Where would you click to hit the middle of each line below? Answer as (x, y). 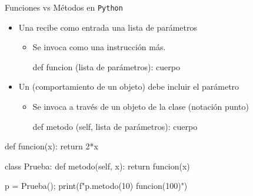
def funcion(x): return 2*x (51, 146)
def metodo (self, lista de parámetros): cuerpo (115, 126)
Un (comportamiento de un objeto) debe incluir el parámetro (129, 86)
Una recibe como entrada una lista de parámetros (108, 27)
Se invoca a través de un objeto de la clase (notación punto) (141, 107)
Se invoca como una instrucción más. (99, 47)
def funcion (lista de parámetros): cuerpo (106, 66)
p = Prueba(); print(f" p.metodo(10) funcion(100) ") (96, 186)
